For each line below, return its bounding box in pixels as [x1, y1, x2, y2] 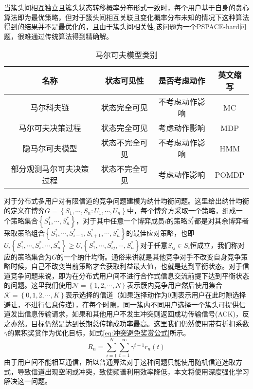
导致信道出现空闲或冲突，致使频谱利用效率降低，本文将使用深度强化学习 [17, 366, 249, 376]
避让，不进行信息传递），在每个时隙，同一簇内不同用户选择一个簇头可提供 [4, 299, 239, 309]
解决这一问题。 [4, 376, 52, 386]
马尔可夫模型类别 [95, 49, 158, 61]
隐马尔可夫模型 [22, 143, 77, 154]
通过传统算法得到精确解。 [31, 31, 113, 41]
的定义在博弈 [4, 205, 45, 215]
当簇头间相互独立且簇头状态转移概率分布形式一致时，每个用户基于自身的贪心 [4, 2, 249, 12]
